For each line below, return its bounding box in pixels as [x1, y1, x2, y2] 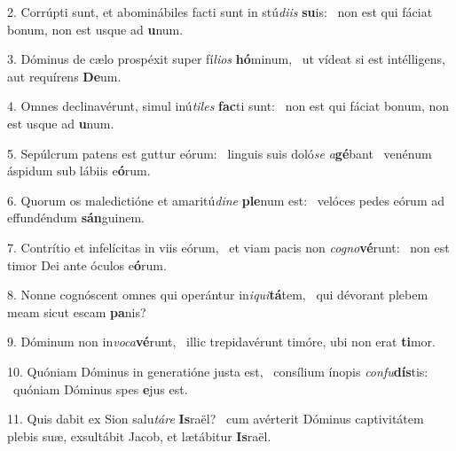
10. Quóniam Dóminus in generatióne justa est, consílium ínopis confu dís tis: [7, 362, 428, 380]
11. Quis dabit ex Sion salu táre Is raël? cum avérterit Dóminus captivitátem [7, 409, 424, 428]
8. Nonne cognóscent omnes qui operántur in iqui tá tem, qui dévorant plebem [7, 285, 428, 304]
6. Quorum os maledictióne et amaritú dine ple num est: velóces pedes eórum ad [7, 191, 445, 209]
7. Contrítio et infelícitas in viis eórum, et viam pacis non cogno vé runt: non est [7, 237, 450, 256]
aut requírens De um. [7, 66, 122, 85]
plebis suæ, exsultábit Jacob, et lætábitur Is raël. [7, 426, 271, 445]
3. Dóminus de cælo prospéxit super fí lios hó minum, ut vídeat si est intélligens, [7, 50, 445, 68]
